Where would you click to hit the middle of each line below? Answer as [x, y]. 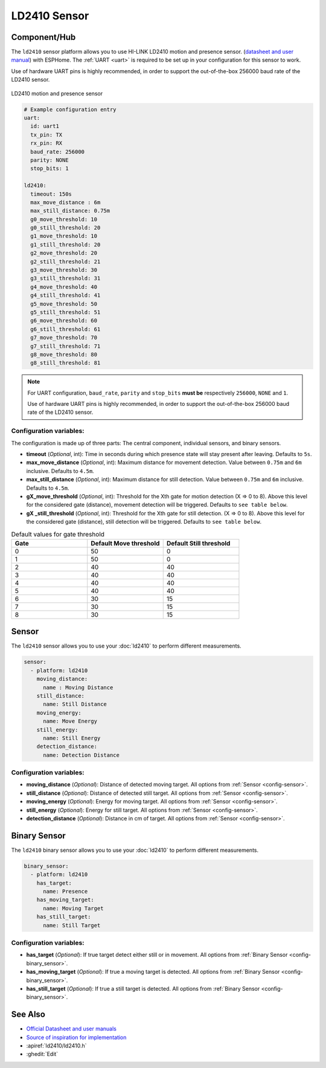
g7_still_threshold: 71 [66, 346]
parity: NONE [50, 160]
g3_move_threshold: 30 [64, 270]
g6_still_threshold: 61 [66, 329]
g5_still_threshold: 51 [66, 312]
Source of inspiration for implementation [76, 1037]
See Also [28, 1015]
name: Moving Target [73, 908]
